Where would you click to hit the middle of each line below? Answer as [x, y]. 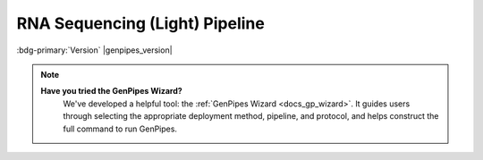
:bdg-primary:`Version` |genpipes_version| [95, 50]
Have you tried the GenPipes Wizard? [111, 91]
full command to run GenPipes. [120, 129]
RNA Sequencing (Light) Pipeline [141, 23]
